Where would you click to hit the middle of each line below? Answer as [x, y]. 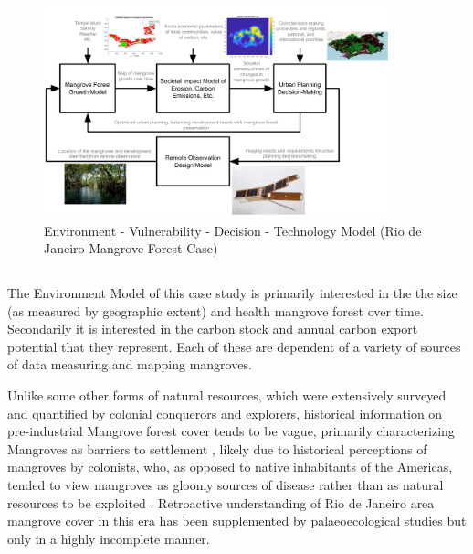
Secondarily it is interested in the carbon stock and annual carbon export [213, 329]
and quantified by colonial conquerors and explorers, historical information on [225, 413]
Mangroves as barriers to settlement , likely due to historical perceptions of [217, 448]
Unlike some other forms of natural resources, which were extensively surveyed [227, 395]
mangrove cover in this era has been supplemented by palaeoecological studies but [237, 521]
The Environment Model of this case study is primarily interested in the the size [232, 293]
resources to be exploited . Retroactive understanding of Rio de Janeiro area [221, 502]
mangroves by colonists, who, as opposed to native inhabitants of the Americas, [230, 467]
